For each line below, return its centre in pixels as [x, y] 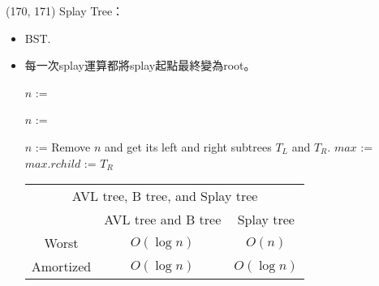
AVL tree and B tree [163, 220]
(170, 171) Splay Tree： [65, 11]
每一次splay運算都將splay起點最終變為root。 [140, 65]
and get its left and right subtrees [188, 146]
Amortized [61, 267]
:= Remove [63, 146]
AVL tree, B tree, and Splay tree [165, 196]
